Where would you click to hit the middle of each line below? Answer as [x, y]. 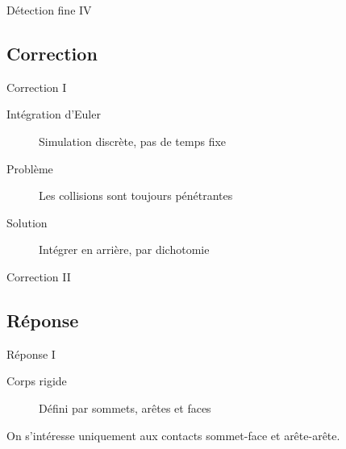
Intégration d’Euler [54, 114]
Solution [27, 222]
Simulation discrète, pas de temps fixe [133, 141]
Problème [30, 168]
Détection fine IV [49, 10]
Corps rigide [37, 381]
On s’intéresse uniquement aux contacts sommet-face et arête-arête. [173, 435]
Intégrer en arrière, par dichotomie [124, 249]
